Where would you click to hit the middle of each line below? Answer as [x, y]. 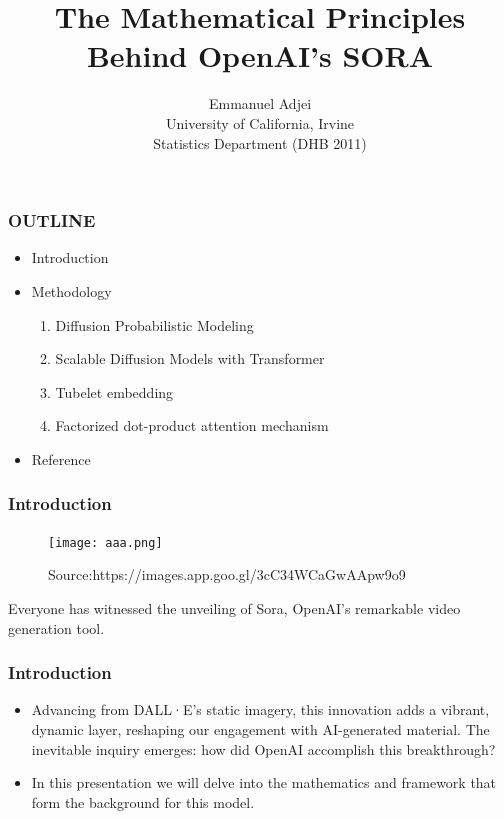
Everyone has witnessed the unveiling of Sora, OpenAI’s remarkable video [234, 608]
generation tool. [56, 627]
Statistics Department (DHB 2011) [260, 142]
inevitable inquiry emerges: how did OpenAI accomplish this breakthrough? [263, 748]
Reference [61, 458]
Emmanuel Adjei [260, 103]
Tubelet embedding [114, 391]
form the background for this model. [143, 801]
